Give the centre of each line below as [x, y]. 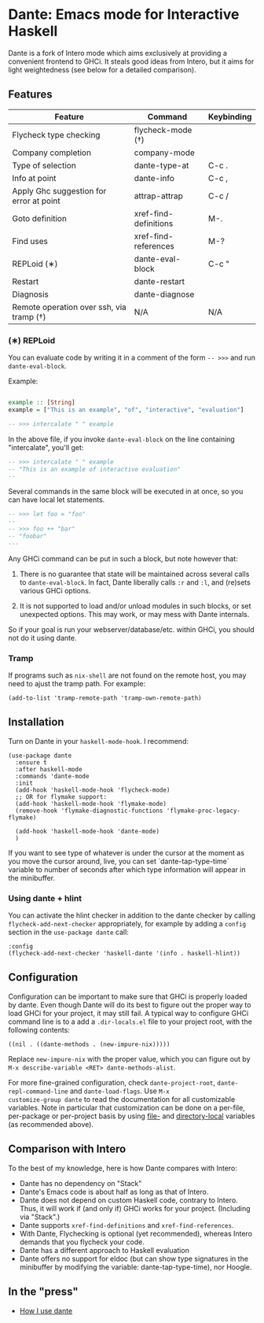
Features [30, 95]
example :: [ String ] [42, 403]
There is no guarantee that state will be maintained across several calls [134, 574]
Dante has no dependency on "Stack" [81, 1183]
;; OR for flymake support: [61, 796]
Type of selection [44, 165]
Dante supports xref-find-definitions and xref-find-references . [126, 1225]
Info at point [34, 178]
